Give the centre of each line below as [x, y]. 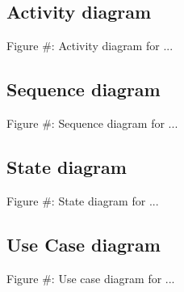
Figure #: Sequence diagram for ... [92, 123]
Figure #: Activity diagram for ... [90, 46]
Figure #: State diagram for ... [83, 200]
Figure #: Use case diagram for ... [91, 278]
